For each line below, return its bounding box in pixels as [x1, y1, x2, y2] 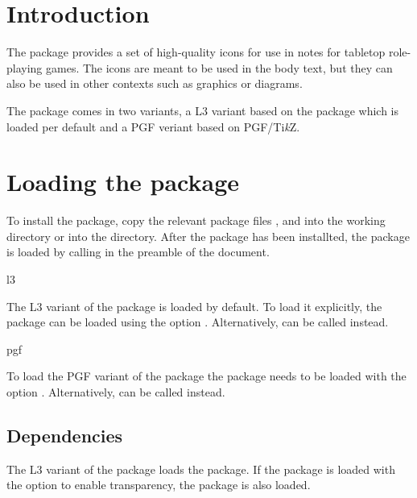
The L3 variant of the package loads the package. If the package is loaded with [6, 460, 395, 477]
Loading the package [6, 165, 240, 198]
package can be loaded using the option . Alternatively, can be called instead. [6, 313, 389, 330]
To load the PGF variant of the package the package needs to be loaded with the [6, 367, 407, 384]
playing [6, 59, 43, 76]
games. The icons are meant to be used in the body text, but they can [46, 59, 393, 76]
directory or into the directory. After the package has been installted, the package [6, 227, 410, 244]
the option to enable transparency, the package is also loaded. [6, 476, 311, 493]
